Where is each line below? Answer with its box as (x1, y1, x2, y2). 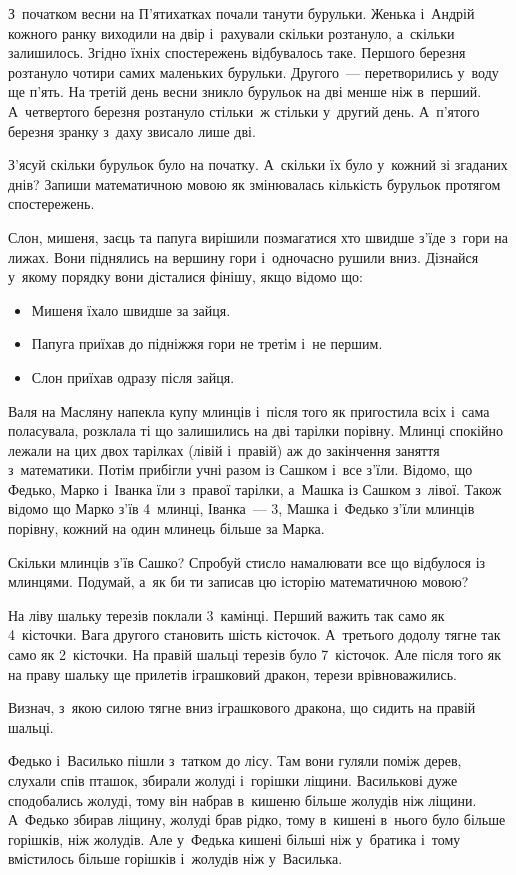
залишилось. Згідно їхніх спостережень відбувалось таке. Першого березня (8, 42, 466, 63)
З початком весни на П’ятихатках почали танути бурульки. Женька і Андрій (8, 3, 475, 23)
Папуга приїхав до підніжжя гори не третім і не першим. (31, 333, 383, 354)
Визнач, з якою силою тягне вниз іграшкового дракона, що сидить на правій (8, 697, 476, 718)
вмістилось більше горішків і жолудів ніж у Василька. (8, 848, 343, 869)
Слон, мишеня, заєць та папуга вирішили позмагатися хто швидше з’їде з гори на (8, 226, 509, 247)
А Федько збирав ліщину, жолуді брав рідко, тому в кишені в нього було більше (8, 809, 506, 830)
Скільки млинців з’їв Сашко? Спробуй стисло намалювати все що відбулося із (8, 551, 486, 572)
